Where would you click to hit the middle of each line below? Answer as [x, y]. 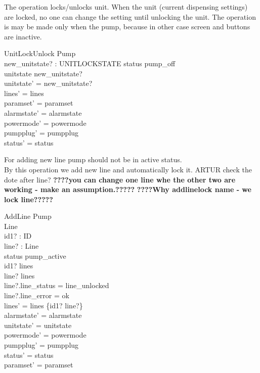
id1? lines [19, 266]
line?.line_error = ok [37, 295]
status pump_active [35, 255]
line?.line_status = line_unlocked [57, 285]
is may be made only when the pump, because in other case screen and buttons [127, 27]
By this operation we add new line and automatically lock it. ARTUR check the [128, 169]
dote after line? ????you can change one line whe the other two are [120, 179]
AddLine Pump [28, 216]
